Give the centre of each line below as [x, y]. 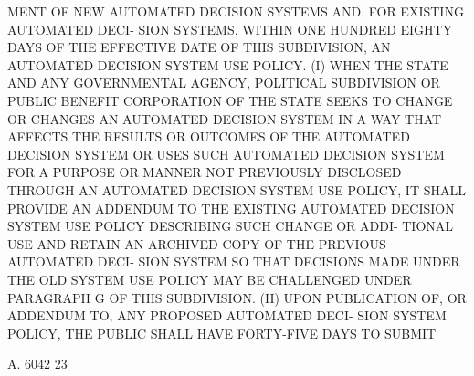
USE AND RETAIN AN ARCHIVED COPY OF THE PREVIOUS [197, 243]
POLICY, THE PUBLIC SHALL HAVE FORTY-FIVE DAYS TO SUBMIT [222, 333]
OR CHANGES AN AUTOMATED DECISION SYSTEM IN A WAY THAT [225, 118]
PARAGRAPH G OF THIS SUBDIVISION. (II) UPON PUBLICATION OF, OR [237, 297]
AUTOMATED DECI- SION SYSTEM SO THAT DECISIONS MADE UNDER [234, 261]
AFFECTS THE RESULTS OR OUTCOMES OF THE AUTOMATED [209, 136]
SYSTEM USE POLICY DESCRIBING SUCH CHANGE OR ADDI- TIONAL [231, 226]
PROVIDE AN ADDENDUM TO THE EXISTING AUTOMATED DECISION [231, 208]
